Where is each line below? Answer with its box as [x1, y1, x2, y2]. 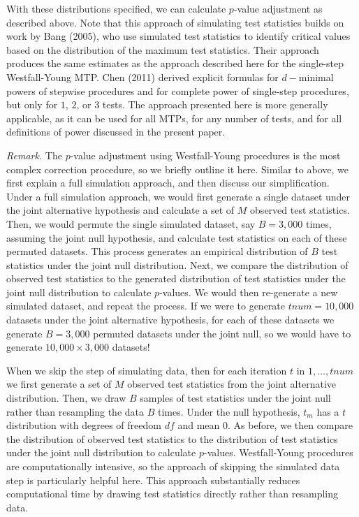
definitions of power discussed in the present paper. [6, 124, 226, 139]
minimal [298, 69, 334, 84]
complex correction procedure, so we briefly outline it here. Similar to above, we [6, 161, 349, 176]
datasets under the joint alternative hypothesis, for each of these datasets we [6, 312, 335, 327]
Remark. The [6, 147, 62, 162]
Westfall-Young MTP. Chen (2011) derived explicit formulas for [6, 69, 279, 84]
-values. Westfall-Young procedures [203, 445, 353, 460]
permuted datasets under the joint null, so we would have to [93, 326, 351, 340]
